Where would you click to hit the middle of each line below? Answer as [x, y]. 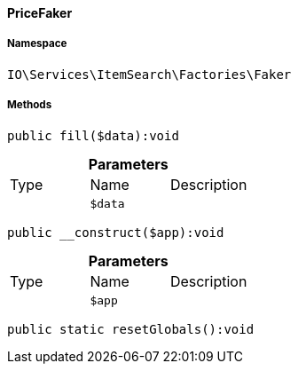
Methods [30, 105]
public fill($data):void [93, 135]
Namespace [37, 44]
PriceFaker [40, 13]
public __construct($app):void [116, 232]
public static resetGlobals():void [131, 329]
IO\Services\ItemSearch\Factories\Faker [149, 74]
